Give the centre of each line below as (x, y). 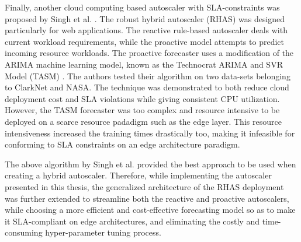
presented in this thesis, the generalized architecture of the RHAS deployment (144, 186)
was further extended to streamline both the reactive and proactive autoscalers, (147, 198)
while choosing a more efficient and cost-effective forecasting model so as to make (150, 210)
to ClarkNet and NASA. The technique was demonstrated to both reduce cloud (147, 87)
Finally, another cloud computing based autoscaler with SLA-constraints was (142, 7)
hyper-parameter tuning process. (103, 232)
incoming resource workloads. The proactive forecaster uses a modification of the (149, 53)
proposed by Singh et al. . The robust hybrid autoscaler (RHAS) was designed (145, 18)
